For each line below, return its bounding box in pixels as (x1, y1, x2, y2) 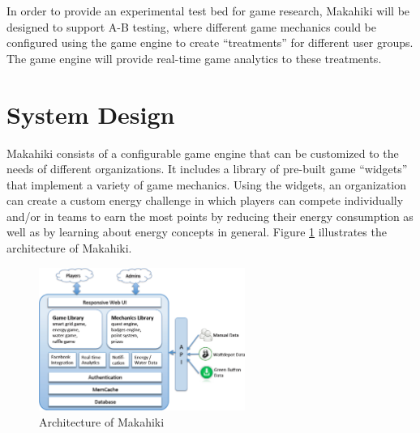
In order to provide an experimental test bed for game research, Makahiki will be (6, 2, 410, 19)
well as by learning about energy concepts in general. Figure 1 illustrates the (6, 223, 387, 240)
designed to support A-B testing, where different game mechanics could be (6, 18, 376, 35)
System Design (6, 97, 175, 130)
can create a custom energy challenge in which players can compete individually (6, 192, 404, 209)
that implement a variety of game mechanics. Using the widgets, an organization (6, 176, 406, 193)
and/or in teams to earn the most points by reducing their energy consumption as (6, 207, 414, 224)
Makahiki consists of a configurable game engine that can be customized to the (6, 144, 399, 161)
